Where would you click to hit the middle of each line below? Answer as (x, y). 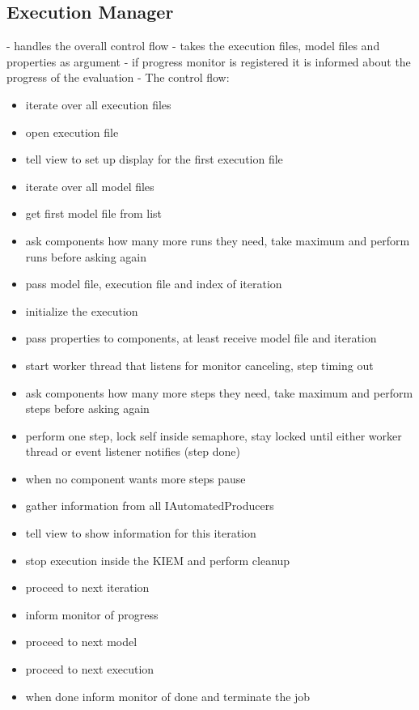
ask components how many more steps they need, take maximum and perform (219, 392)
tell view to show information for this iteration (141, 533)
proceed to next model (81, 642)
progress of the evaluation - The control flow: (118, 77)
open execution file (72, 132)
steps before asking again (87, 408)
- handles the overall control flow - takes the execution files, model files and (193, 46)
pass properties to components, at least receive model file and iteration (201, 338)
